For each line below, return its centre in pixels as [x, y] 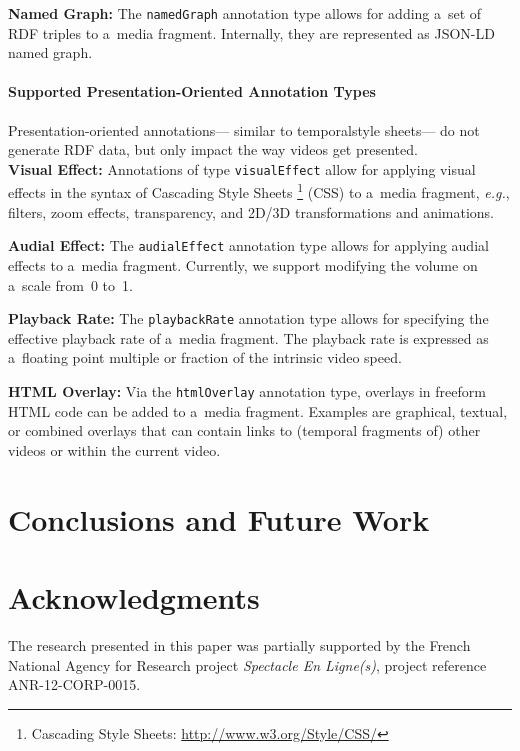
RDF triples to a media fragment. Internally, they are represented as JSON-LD [251, 32]
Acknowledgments [134, 597]
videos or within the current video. [114, 449]
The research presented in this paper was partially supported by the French [239, 644]
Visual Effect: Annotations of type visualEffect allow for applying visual [242, 168]
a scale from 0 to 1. [70, 284]
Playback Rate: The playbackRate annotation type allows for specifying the [248, 318]
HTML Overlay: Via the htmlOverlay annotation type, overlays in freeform [247, 391]
